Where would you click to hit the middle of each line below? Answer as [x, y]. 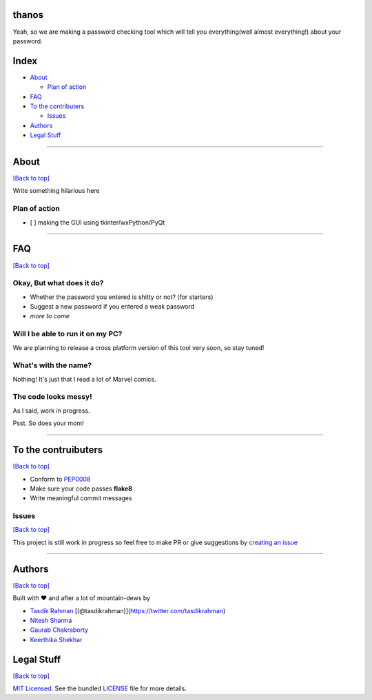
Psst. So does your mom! [48, 423]
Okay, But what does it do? [58, 283]
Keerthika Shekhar [56, 639]
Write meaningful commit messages [81, 498]
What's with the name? [52, 365]
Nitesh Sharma [51, 620]
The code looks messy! [52, 397]
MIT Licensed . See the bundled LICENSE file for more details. [100, 688]
